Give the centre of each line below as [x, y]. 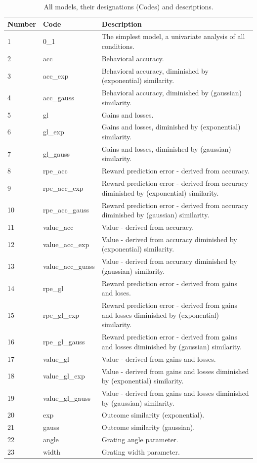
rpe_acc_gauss [66, 210]
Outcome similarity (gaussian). [148, 427]
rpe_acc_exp [63, 188]
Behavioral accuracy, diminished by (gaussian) [171, 93]
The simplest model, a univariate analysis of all [173, 36]
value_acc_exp [66, 244]
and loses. [116, 293]
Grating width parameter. [141, 451]
